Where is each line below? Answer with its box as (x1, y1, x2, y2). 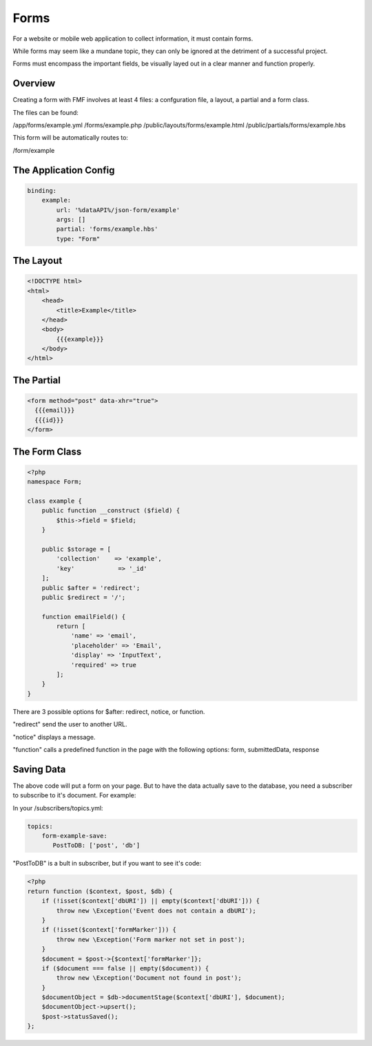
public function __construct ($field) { (41, 507, 180, 514)
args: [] (56, 216, 86, 223)
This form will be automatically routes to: (12, 134, 129, 142)
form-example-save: (41, 832, 108, 840)
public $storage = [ (41, 545, 112, 553)
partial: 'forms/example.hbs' (56, 225, 158, 233)
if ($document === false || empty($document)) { (41, 964, 209, 972)
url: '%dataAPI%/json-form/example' (56, 206, 180, 213)
